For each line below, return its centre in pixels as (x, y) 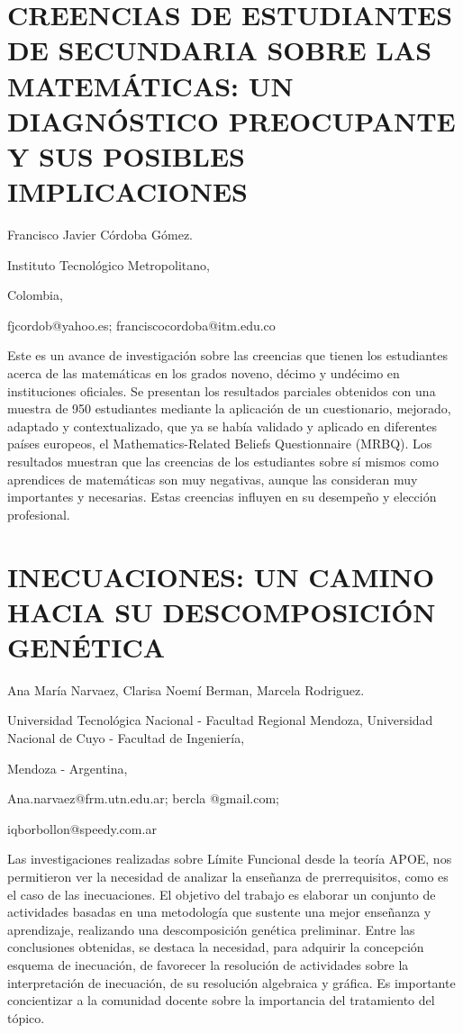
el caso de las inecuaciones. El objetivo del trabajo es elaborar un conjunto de (222, 894)
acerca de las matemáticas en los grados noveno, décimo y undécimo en (204, 373)
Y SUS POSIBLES (126, 155)
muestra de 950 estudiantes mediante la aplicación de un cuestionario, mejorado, (229, 408)
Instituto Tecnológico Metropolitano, (109, 264)
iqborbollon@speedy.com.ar (82, 828)
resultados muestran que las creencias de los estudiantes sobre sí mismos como (223, 461)
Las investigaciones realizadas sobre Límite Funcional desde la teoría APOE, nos (230, 859)
